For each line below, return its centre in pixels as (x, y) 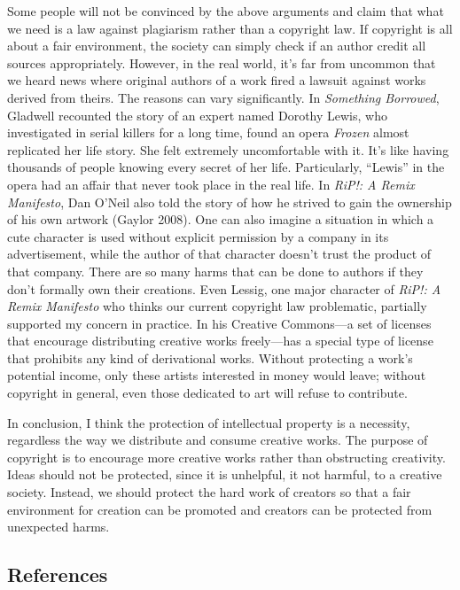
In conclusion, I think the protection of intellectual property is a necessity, (209, 422)
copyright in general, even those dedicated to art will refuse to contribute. (207, 393)
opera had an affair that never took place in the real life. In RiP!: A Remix (211, 184)
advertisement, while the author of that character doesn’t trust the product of (219, 254)
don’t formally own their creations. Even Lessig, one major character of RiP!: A (224, 288)
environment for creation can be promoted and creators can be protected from (220, 509)
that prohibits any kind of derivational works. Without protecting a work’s (210, 357)
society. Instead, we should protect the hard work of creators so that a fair (209, 492)
